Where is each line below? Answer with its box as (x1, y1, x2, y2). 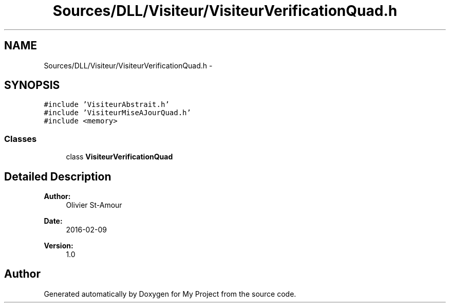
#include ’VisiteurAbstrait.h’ (44, 100, 170, 109)
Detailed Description (4, 170, 111, 183)
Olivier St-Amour (66, 201, 122, 210)
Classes (4, 133, 37, 144)
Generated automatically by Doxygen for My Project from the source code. (44, 289, 296, 298)
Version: (44, 241, 73, 250)
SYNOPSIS (4, 79, 60, 92)
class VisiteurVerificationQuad (66, 152, 173, 161)
